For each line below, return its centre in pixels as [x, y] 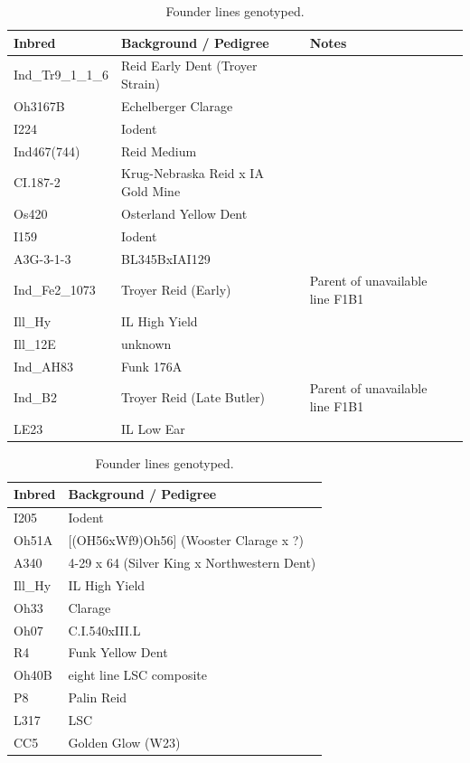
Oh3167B [39, 105]
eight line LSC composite [137, 675]
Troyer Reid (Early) [176, 290]
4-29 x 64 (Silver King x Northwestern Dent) [192, 562]
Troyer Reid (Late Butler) [193, 397]
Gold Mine [151, 191]
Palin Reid [98, 697]
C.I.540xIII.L [104, 630]
